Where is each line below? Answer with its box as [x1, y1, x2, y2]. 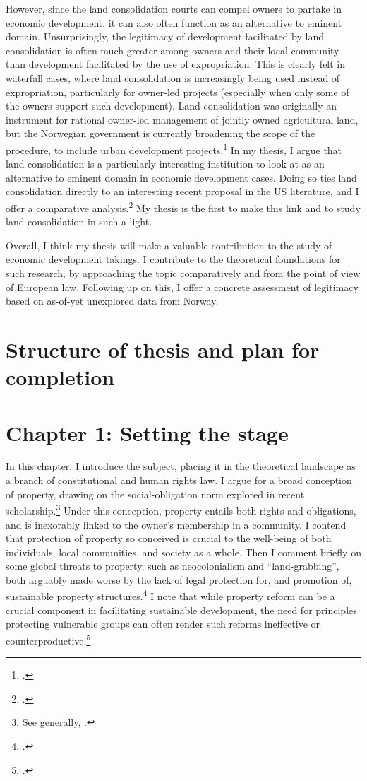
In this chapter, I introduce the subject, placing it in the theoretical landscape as [6, 459, 356, 474]
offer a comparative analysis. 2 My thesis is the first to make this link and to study [6, 198, 361, 215]
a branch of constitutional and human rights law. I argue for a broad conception [6, 473, 352, 488]
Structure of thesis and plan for [6, 334, 320, 363]
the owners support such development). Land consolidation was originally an [6, 98, 337, 113]
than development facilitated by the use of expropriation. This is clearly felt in [6, 57, 346, 71]
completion [6, 363, 115, 392]
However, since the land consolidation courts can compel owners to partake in [6, 1, 342, 16]
